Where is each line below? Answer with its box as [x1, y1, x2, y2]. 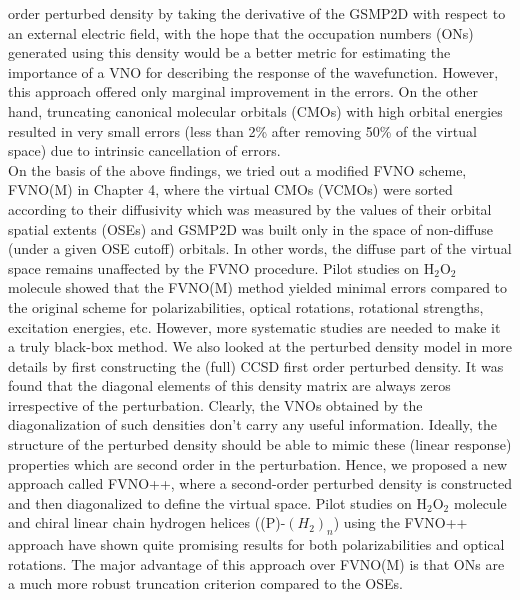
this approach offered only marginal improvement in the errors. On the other [8, 81, 478, 102]
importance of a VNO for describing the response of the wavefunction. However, [8, 61, 499, 82]
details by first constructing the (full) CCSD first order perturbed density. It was [8, 355, 504, 376]
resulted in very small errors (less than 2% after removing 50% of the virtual [8, 120, 477, 141]
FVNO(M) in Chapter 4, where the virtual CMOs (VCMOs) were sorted [8, 179, 453, 200]
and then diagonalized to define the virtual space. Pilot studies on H [8, 492, 427, 513]
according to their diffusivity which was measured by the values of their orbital [8, 198, 492, 219]
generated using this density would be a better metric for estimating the [8, 42, 451, 63]
